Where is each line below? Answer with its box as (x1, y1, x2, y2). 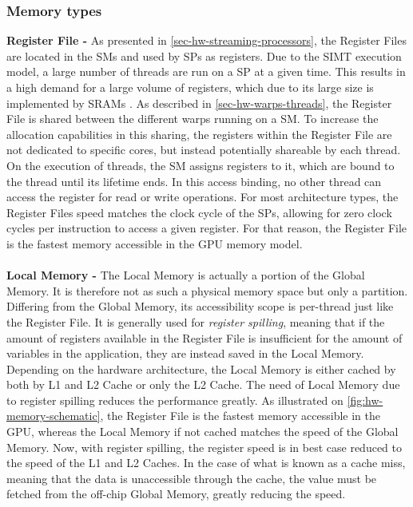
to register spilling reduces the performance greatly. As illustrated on (6, 391, 344, 408)
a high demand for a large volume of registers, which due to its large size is (6, 79, 374, 95)
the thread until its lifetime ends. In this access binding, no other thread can (6, 172, 382, 189)
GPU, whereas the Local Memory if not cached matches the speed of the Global (6, 423, 399, 440)
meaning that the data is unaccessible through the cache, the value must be (6, 469, 377, 486)
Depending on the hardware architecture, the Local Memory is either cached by (6, 360, 396, 377)
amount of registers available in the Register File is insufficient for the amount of (6, 329, 403, 346)
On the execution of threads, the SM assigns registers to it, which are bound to (6, 156, 395, 173)
